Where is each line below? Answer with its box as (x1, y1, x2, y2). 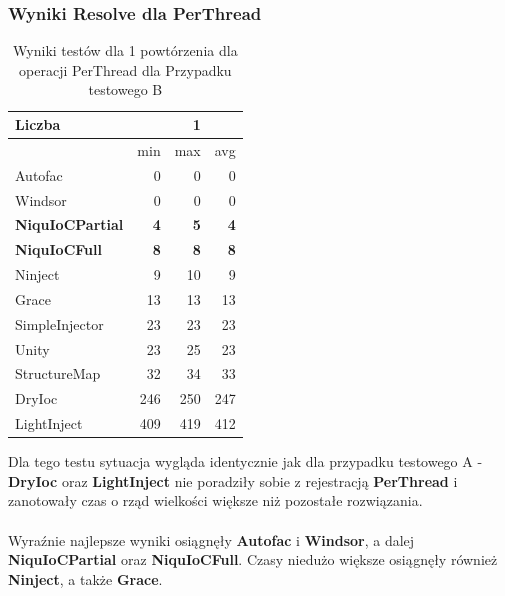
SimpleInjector (15, 313, 104, 334)
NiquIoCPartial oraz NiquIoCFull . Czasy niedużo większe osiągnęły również (8, 549, 498, 570)
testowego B (88, 79, 163, 100)
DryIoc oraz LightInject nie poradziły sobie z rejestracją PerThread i (8, 470, 458, 491)
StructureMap (15, 363, 101, 384)
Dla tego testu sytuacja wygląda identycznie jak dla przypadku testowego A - (8, 451, 483, 472)
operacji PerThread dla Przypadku (19, 59, 232, 80)
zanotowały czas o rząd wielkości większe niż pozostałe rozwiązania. (8, 490, 423, 511)
